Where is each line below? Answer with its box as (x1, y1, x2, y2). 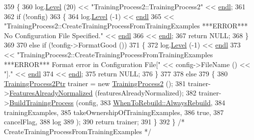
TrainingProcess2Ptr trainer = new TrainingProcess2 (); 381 (4, 78, 186, 88)
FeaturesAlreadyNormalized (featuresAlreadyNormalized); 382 (9, 88, 197, 98)
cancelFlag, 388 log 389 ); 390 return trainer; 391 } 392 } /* (4, 117, 185, 127)
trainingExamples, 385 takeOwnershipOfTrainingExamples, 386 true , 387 (4, 107, 224, 117)
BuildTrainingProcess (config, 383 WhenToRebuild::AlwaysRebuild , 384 (9, 97, 226, 107)
